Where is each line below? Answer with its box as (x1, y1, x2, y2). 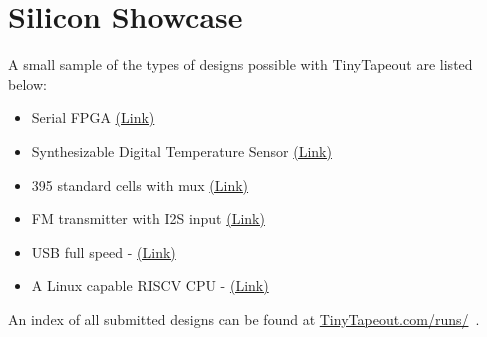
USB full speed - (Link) (31, 241, 176, 262)
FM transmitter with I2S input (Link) (31, 208, 265, 229)
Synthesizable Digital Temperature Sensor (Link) (31, 140, 332, 161)
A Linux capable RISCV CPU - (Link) (31, 275, 269, 296)
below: (8, 73, 47, 94)
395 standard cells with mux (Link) (31, 174, 249, 195)
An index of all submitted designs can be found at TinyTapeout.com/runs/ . (8, 308, 480, 329)
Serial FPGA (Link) (31, 107, 155, 128)
